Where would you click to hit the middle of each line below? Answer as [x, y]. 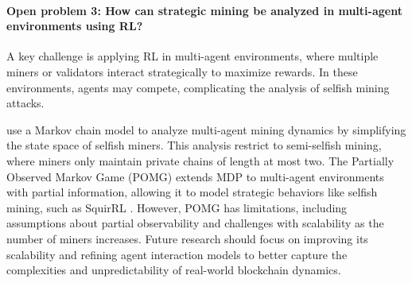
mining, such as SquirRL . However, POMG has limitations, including [177, 207]
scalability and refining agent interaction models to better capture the [177, 254]
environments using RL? [75, 26]
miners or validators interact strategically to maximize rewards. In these [182, 71]
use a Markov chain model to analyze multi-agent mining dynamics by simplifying [206, 129]
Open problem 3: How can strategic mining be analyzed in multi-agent [204, 10]
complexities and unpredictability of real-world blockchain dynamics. [174, 270]
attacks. [25, 103]
